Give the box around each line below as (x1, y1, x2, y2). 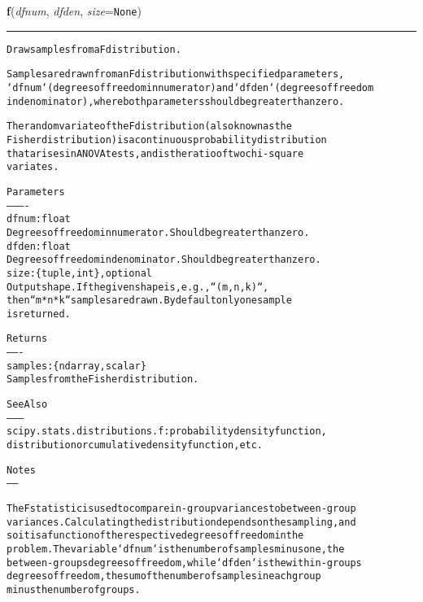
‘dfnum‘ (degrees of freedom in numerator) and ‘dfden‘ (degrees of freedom (7, 81, 374, 94)
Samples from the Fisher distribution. (7, 373, 199, 386)
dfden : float (7, 240, 71, 252)
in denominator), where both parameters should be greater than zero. (7, 95, 345, 107)
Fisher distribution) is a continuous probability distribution (7, 133, 327, 146)
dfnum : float (7, 213, 71, 225)
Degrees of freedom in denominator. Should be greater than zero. (7, 254, 321, 266)
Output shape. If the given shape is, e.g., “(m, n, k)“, (7, 281, 269, 293)
